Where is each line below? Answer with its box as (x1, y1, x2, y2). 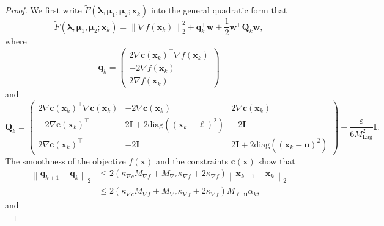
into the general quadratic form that (150, 4, 287, 16)
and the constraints (155, 154, 228, 167)
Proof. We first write (5, 4, 82, 16)
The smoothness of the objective (5, 154, 126, 167)
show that (258, 154, 295, 167)
